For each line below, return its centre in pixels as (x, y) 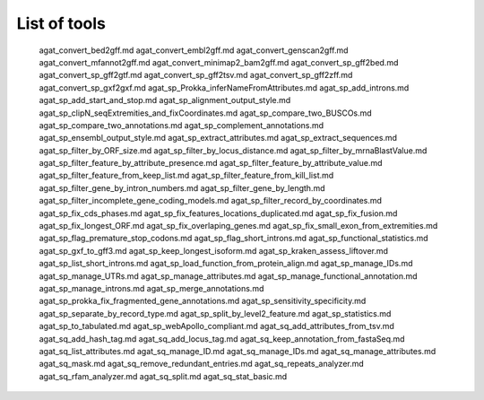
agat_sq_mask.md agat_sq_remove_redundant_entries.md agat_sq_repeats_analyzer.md (202, 364)
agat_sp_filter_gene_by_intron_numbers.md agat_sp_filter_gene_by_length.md (182, 187)
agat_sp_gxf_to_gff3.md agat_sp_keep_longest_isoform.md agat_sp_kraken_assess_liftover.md (214, 250)
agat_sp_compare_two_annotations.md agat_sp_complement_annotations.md (181, 125)
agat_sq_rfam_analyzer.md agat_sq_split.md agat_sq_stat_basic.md (163, 376)
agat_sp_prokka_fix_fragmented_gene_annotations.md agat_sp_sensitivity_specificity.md (203, 301)
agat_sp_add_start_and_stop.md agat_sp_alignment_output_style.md (165, 100)
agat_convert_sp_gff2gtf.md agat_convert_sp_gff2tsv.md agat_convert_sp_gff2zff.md (196, 75)
